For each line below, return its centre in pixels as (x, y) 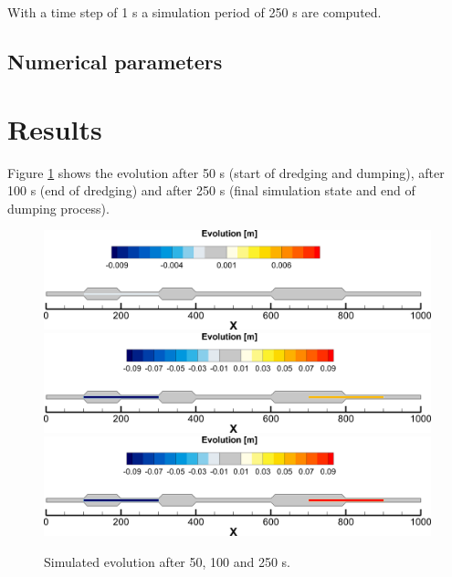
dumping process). (58, 208)
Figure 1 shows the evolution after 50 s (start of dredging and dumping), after (226, 172)
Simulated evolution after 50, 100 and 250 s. (168, 561)
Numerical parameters (115, 61)
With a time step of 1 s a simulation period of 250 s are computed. (194, 12)
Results (55, 128)
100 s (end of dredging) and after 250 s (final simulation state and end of (211, 190)
